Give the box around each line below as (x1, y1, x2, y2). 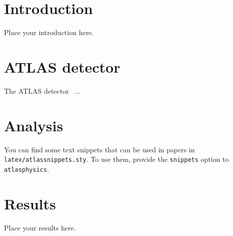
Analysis (4, 115, 63, 135)
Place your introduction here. (4, 27, 94, 38)
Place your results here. (4, 222, 76, 232)
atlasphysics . (4, 163, 49, 174)
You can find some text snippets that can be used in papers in (4, 144, 195, 154)
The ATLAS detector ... (4, 85, 81, 96)
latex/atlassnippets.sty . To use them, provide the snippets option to (4, 154, 229, 164)
